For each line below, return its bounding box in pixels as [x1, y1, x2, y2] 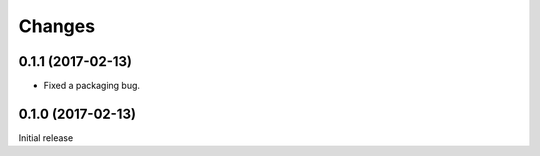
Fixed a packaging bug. [43, 80, 140, 92]
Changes [18, 15, 95, 37]
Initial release [18, 131, 74, 144]
